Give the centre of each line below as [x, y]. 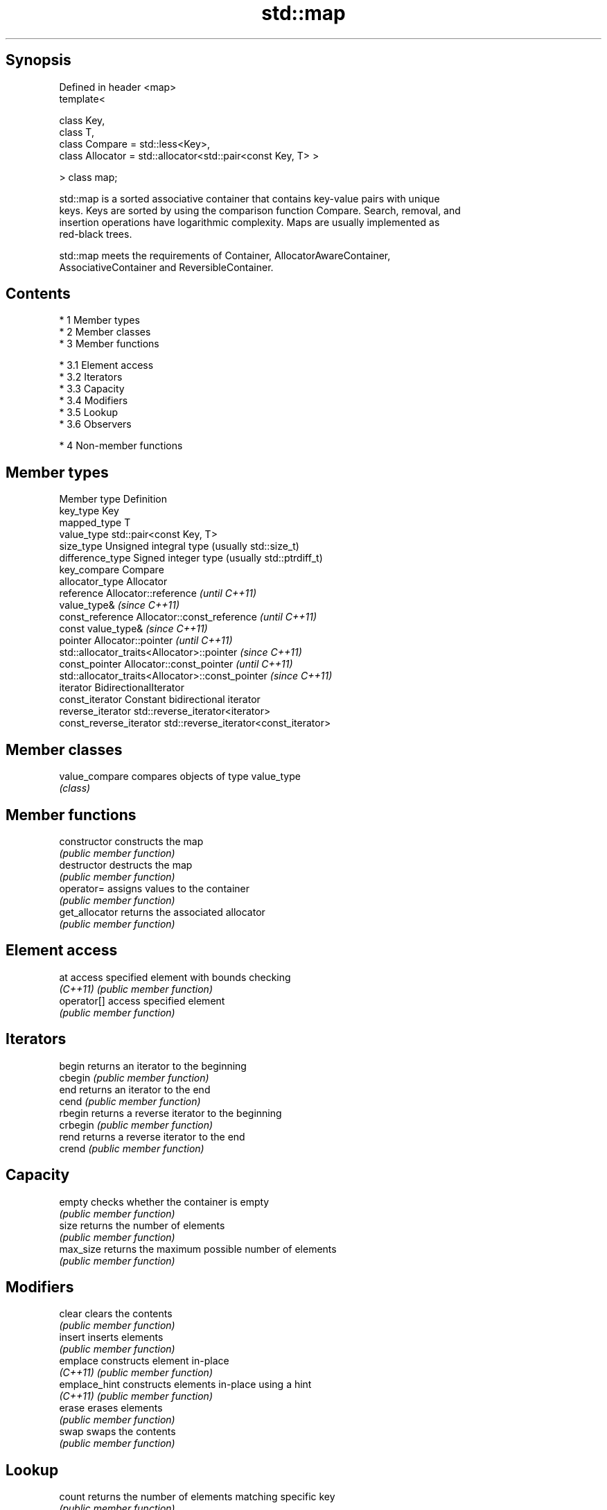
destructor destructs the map [126, 865]
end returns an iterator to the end [135, 1089]
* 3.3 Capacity [92, 389]
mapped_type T [95, 523]
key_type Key [89, 511]
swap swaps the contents [117, 1432]
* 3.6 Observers [95, 424]
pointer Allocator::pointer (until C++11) [146, 641]
